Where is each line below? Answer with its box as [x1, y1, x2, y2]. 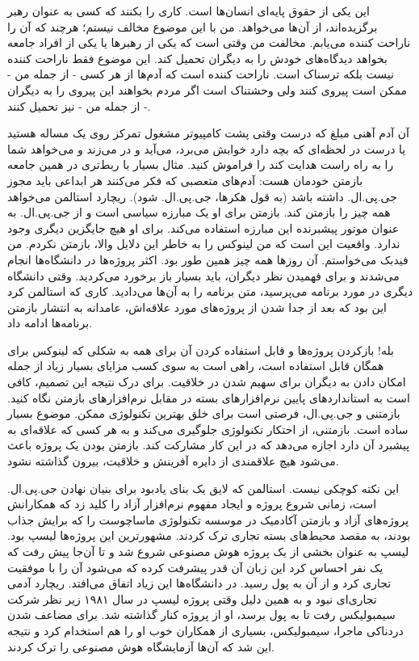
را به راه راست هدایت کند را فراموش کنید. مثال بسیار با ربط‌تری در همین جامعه [7, 156, 394, 173]
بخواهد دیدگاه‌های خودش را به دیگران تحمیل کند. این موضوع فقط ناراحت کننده [7, 49, 388, 66]
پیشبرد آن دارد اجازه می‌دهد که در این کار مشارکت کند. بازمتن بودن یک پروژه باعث [7, 436, 410, 453]
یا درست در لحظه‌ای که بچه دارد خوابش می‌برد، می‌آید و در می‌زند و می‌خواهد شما [7, 140, 406, 157]
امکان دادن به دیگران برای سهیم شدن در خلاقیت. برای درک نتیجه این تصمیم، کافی [7, 373, 406, 390]
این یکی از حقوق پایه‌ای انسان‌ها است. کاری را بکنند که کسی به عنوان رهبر [7, 2, 370, 19]
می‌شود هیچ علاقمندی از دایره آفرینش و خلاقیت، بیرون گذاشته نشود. [7, 453, 339, 469]
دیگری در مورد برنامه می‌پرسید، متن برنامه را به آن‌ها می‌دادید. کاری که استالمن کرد [7, 283, 413, 300]
